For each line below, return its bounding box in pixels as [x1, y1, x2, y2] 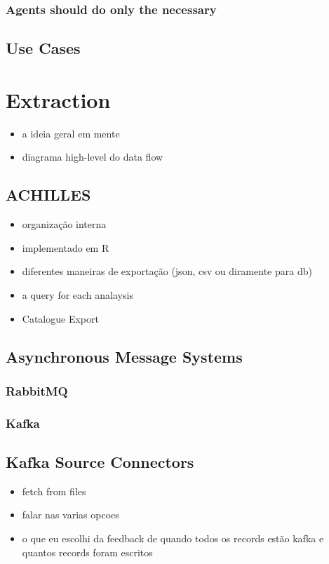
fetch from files [22, 483, 86, 498]
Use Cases [6, 37, 81, 59]
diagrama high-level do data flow [22, 149, 163, 164]
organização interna [22, 217, 107, 231]
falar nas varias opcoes [22, 507, 119, 522]
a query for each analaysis [22, 287, 133, 302]
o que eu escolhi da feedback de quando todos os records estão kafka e [22, 530, 324, 545]
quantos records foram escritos [22, 544, 153, 559]
